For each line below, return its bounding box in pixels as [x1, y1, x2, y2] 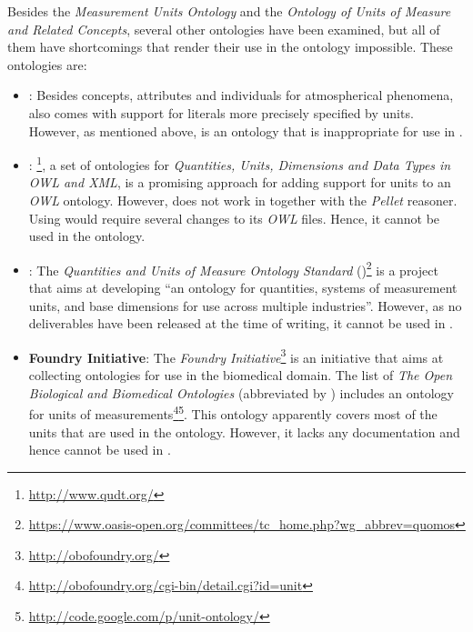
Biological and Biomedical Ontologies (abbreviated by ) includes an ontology [28, 383, 454, 402]
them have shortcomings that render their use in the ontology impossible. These [7, 37, 453, 56]
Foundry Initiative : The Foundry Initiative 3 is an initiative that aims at [28, 345, 444, 366]
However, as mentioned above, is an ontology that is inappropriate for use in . [28, 121, 463, 140]
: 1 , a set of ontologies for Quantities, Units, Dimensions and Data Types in [28, 153, 451, 174]
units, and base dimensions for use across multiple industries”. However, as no [28, 296, 462, 315]
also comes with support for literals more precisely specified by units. [28, 103, 414, 122]
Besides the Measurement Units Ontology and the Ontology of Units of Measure [7, 2, 451, 20]
